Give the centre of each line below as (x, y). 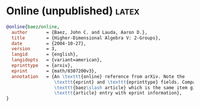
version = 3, (35, 49)
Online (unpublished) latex (73, 11)
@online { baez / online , (33, 27)
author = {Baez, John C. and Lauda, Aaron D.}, (79, 32)
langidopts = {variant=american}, (57, 60)
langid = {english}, (45, 55)
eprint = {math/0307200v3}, (54, 71)
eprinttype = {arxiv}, (42, 66)
